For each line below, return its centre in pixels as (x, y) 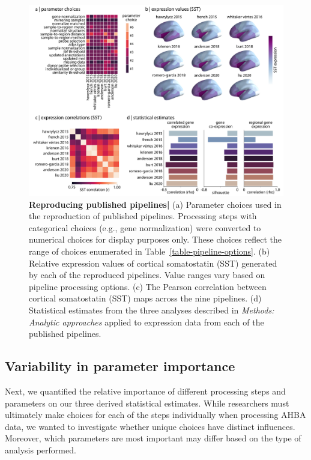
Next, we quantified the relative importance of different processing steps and (145, 391)
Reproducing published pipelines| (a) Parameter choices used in (155, 204)
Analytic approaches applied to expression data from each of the (146, 322)
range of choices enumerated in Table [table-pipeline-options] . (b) (149, 251)
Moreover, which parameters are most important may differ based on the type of (153, 438)
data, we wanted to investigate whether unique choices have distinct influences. (150, 426)
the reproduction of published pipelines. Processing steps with (143, 216)
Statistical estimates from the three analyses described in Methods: (152, 310)
